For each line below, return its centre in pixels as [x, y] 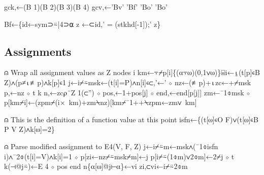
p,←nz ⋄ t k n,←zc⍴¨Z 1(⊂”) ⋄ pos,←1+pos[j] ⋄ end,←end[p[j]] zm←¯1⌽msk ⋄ [127, 92]
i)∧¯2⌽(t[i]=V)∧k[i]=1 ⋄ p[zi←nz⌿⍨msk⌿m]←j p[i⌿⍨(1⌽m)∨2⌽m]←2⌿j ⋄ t [119, 156]
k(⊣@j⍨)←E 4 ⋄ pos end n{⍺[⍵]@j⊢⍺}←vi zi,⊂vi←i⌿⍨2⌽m [96, 166]
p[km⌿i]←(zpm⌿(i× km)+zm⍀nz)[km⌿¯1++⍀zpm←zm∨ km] [101, 102]
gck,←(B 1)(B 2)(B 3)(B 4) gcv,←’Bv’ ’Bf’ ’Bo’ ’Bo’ [86, 7]
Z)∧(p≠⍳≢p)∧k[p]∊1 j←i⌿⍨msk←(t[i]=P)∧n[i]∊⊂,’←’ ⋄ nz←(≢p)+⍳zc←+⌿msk [128, 82]
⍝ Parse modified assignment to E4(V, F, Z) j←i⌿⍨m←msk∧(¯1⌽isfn [111, 146]
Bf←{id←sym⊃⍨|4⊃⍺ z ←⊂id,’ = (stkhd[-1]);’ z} [82, 24]
